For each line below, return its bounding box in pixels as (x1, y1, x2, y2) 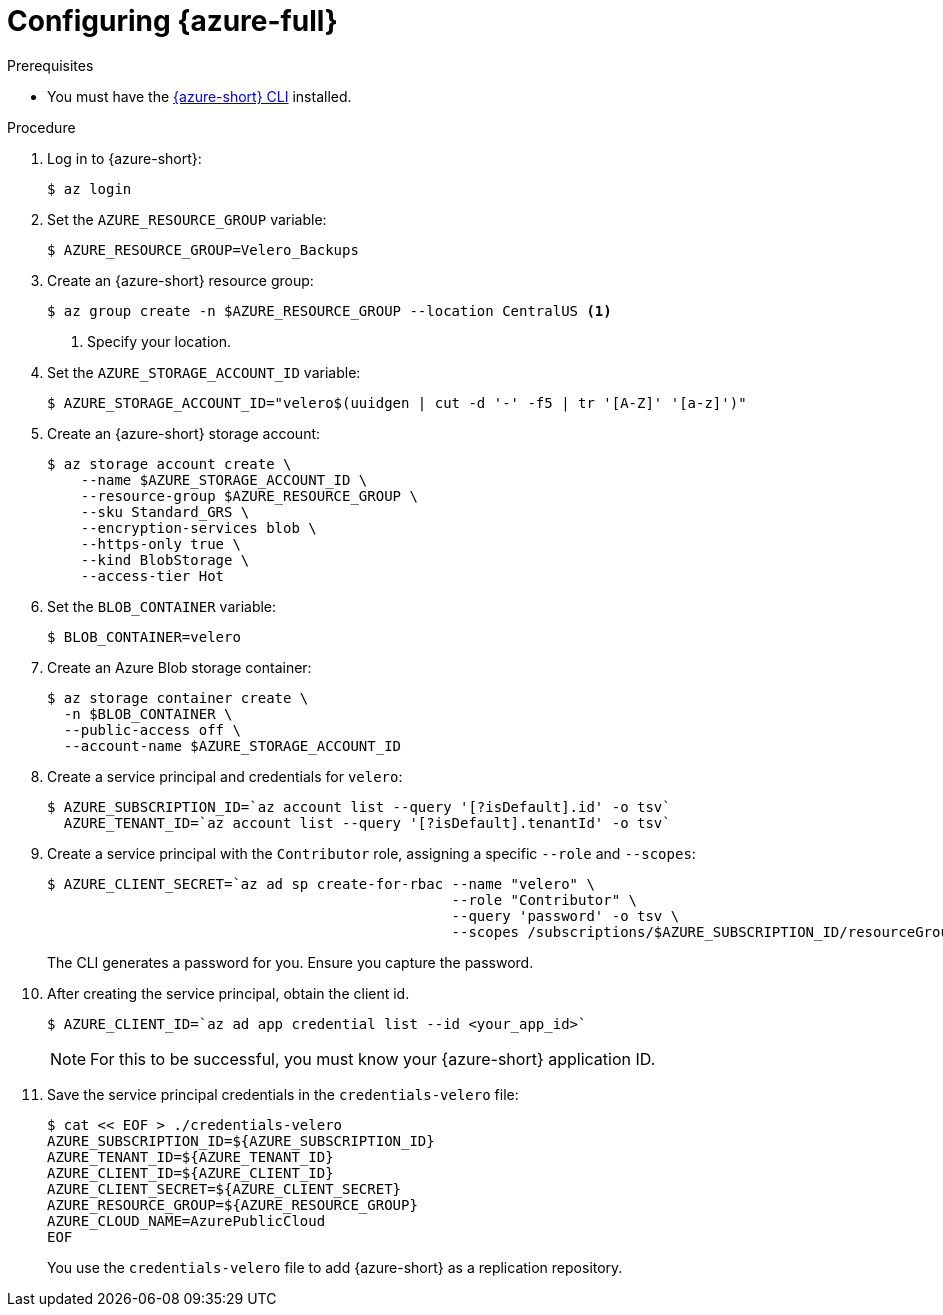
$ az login (47, 180, 132, 197)
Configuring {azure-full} (7, 4, 338, 38)
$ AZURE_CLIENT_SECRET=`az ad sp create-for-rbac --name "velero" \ (47, 875, 595, 892)
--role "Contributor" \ (451, 891, 638, 908)
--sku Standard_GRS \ (80, 503, 250, 520)
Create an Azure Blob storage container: (47, 658, 312, 676)
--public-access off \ (63, 721, 241, 738)
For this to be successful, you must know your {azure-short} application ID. (90, 1048, 656, 1069)
